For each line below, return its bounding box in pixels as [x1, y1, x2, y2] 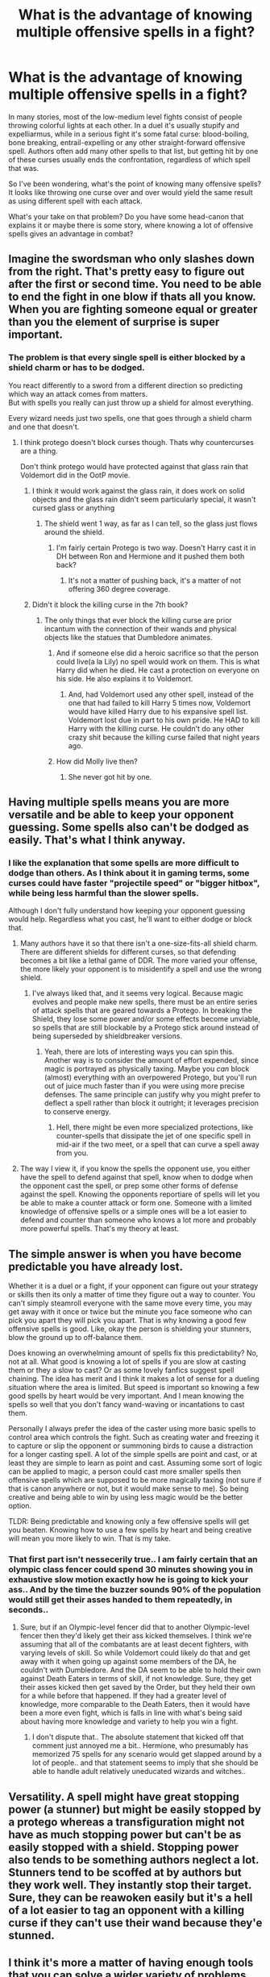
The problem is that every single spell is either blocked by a [8, 352, 246, 364]
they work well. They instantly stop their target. [8, 1878, 252, 1892]
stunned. [8, 1929, 55, 1942]
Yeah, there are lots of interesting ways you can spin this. [44, 1047, 235, 1057]
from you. [56, 1148, 89, 1158]
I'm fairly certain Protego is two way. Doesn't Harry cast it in [56, 543, 256, 552]
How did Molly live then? [56, 756, 139, 766]
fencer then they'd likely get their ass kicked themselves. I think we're [19, 1631, 252, 1641]
